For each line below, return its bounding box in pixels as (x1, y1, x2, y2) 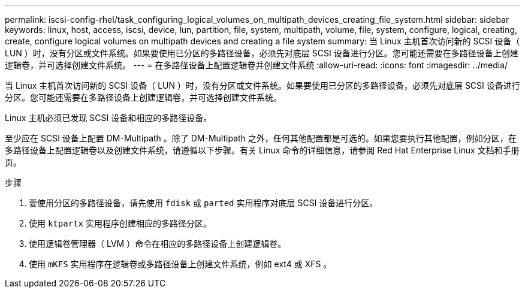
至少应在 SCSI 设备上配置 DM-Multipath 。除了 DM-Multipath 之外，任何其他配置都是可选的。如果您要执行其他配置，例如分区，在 (5, 133, 517, 143)
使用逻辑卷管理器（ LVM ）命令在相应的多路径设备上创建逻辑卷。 (29, 238, 286, 249)
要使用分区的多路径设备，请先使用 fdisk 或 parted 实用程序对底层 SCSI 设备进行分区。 (29, 198, 378, 208)
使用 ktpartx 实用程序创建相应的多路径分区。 (29, 218, 212, 228)
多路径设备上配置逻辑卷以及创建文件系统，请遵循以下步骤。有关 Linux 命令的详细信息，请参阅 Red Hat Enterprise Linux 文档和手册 (5, 145, 520, 155)
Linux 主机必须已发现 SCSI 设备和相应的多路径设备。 (5, 113, 212, 123)
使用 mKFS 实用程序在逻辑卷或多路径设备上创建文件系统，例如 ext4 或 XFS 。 (29, 259, 332, 269)
